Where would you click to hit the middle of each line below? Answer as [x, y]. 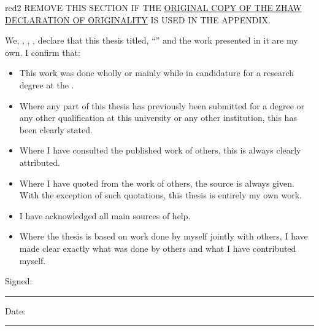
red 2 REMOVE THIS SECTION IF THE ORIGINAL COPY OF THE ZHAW [153, 7]
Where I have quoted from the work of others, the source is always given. [157, 183]
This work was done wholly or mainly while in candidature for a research [157, 73]
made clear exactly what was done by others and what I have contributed [158, 248]
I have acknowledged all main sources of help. [105, 215]
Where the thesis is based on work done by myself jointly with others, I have [163, 236]
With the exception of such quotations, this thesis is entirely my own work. [160, 195]
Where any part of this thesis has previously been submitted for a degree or [162, 105]
